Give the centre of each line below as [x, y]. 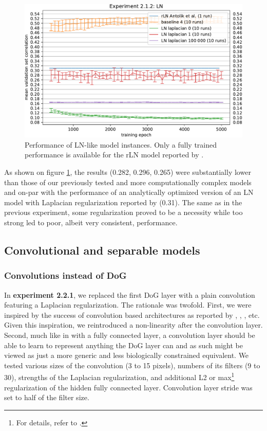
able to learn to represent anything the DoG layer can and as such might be [123, 345]
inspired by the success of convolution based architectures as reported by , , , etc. [132, 315]
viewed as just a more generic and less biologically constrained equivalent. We [127, 355]
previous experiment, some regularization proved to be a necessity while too [123, 212]
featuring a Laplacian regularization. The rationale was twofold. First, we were [128, 305]
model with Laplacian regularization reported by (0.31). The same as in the [123, 202]
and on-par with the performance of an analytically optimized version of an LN [129, 192]
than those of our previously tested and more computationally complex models [128, 182]
